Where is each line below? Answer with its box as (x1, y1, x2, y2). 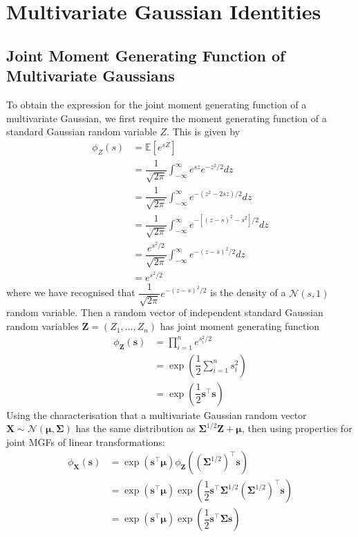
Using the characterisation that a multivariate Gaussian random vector (6, 407, 307, 422)
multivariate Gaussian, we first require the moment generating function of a (6, 110, 327, 125)
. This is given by (167, 124, 241, 139)
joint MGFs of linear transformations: (6, 434, 165, 449)
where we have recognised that (6, 285, 135, 300)
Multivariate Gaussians (6, 65, 175, 86)
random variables (6, 319, 79, 333)
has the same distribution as (75, 421, 196, 436)
